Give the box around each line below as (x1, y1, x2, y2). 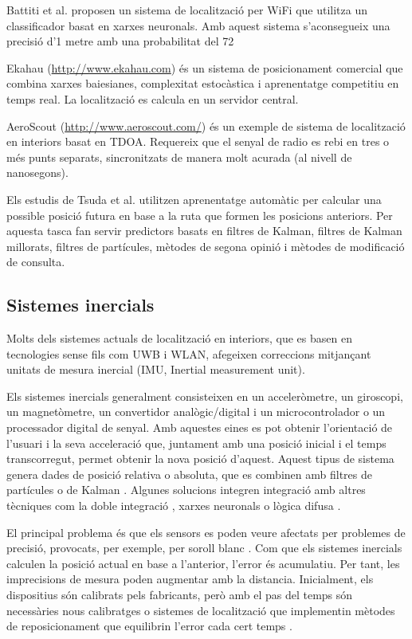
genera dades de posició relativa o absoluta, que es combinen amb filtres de (6, 465, 372, 482)
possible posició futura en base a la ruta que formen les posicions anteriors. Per (6, 206, 393, 223)
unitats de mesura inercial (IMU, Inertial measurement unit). (6, 361, 305, 378)
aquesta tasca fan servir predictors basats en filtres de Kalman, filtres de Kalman (6, 222, 402, 239)
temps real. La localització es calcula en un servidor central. (6, 90, 299, 107)
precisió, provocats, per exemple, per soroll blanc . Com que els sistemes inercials (6, 539, 402, 556)
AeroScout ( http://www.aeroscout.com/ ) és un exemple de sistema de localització (6, 117, 406, 134)
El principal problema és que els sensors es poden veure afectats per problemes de (6, 523, 406, 540)
